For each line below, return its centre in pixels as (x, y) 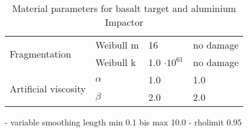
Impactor (124, 22)
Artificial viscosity (48, 88)
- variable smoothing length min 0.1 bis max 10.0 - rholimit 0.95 (123, 122)
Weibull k (116, 62)
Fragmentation (41, 53)
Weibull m (117, 45)
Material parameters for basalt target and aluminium (124, 8)
